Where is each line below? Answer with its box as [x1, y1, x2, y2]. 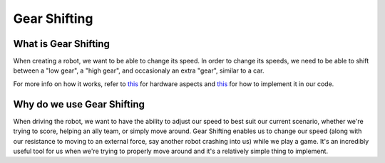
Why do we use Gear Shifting [13, 98, 145, 110]
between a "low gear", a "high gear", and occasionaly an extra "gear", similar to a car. [13, 66, 265, 75]
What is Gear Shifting [13, 38, 111, 50]
